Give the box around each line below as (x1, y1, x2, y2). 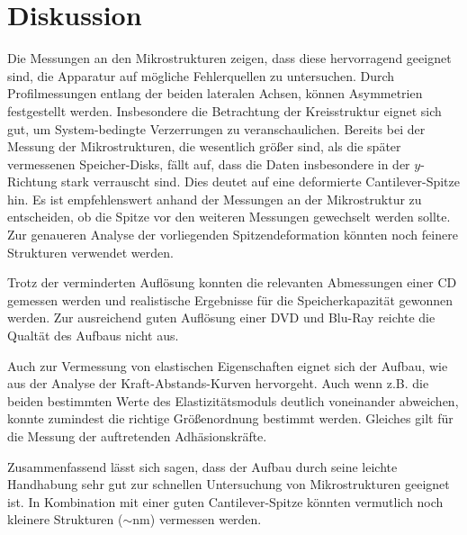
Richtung (7, 172, 58, 191)
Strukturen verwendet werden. (7, 242, 174, 261)
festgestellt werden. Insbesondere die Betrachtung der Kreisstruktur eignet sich (7, 101, 442, 120)
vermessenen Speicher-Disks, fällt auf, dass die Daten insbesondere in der (7, 154, 410, 173)
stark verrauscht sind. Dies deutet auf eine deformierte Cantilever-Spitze (61, 172, 460, 191)
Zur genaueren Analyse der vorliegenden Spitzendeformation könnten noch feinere (7, 225, 458, 244)
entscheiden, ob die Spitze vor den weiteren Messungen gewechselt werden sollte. (7, 207, 451, 226)
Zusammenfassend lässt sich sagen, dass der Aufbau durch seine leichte (7, 457, 398, 476)
